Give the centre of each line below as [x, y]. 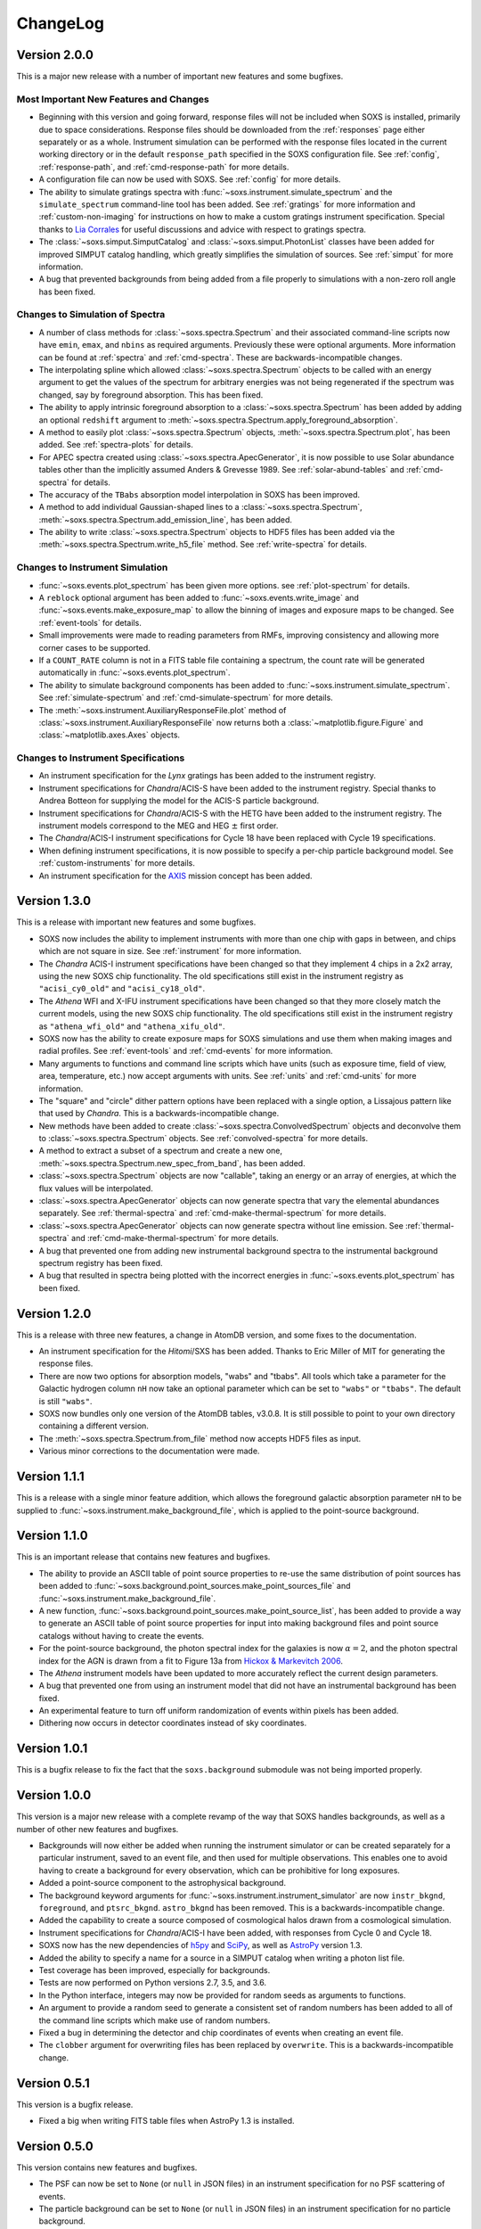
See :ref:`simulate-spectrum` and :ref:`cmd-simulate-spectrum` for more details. [186, 698]
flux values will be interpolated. [96, 1188]
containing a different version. [94, 1426]
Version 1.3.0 [54, 901]
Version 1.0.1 [52, 1749]
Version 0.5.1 [53, 2083]
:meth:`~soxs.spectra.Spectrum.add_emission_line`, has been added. [166, 519]
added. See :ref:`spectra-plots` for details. [116, 445]
